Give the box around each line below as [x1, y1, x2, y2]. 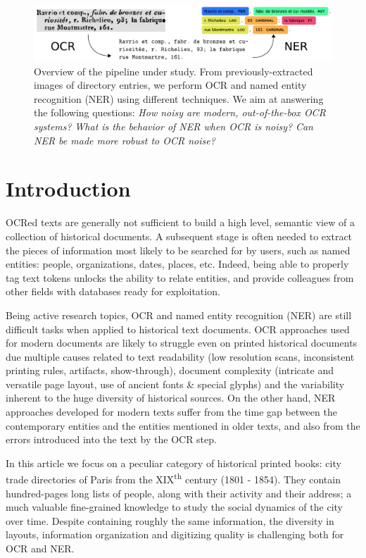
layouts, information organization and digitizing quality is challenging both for [6, 527, 344, 542]
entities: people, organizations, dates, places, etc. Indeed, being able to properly [6, 256, 349, 271]
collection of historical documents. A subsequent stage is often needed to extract [6, 228, 353, 243]
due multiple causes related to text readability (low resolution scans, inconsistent [6, 349, 355, 364]
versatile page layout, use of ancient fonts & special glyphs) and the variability [6, 376, 345, 391]
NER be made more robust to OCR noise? [34, 132, 215, 147]
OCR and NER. [6, 541, 75, 556]
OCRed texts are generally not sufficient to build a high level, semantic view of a [6, 215, 355, 230]
